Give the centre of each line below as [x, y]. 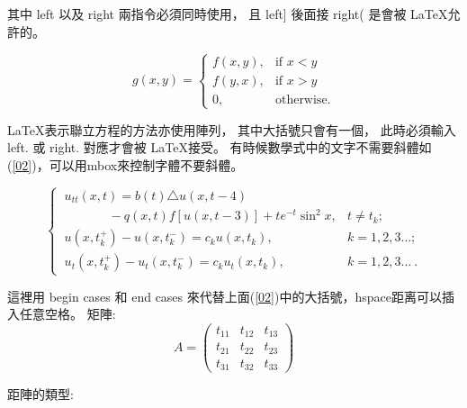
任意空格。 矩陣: [67, 314]
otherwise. [303, 100]
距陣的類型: [40, 394]
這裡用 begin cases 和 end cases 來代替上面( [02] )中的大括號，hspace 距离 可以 [225, 296]
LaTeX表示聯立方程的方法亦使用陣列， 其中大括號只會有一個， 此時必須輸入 [232, 129]
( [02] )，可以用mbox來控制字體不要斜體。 [126, 164]
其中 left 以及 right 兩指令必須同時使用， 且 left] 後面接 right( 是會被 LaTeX [228, 14]
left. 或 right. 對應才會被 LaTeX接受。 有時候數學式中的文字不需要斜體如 [220, 147]
